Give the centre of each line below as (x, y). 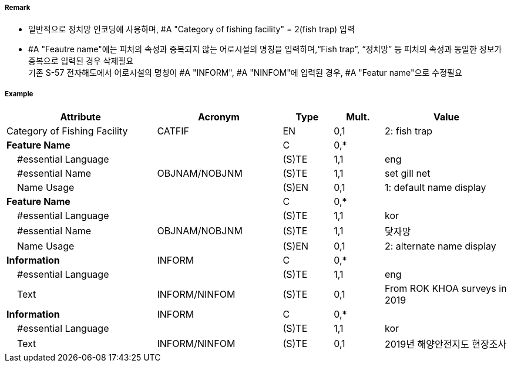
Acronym (218, 117)
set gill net (407, 174)
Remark (18, 8)
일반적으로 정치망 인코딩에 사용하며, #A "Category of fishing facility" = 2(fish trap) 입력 (191, 29)
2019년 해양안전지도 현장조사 (446, 344)
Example (19, 94)
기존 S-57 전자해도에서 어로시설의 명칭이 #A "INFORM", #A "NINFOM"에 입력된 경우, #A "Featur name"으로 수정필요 (245, 73)
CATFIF (173, 131)
